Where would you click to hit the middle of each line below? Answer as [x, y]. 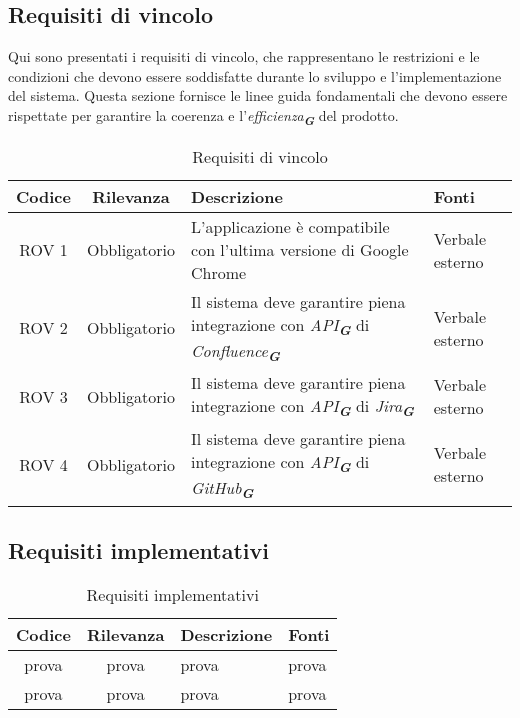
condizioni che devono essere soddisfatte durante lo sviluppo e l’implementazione [255, 75]
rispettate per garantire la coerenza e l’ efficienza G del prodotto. [203, 116]
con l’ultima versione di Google [300, 250]
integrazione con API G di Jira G [303, 407]
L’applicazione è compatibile [290, 227]
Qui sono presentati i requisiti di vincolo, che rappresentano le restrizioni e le [244, 56]
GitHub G [222, 489]
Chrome [219, 273]
